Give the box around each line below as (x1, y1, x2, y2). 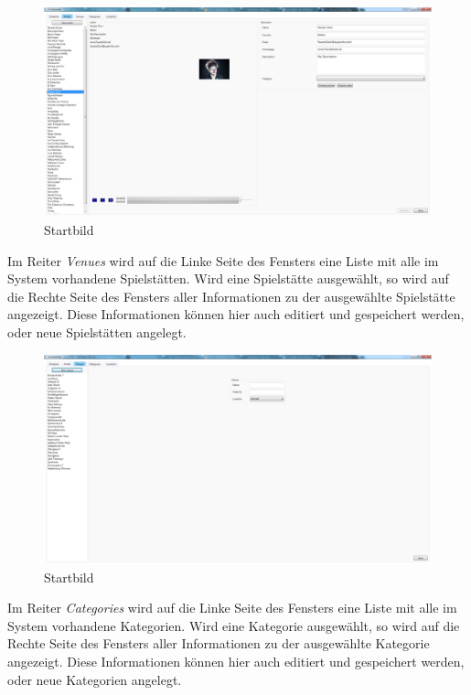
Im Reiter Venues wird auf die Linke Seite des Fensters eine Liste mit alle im (7, 251, 439, 270)
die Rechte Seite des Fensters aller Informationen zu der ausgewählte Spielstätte (7, 286, 455, 305)
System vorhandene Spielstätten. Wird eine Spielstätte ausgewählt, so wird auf (7, 269, 449, 288)
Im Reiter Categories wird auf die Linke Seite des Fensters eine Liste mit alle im (7, 598, 457, 617)
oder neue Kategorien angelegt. (7, 669, 182, 689)
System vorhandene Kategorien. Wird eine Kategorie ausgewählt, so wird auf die (7, 615, 460, 635)
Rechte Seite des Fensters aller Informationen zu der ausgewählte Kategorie (7, 634, 430, 653)
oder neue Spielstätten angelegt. (7, 322, 187, 341)
